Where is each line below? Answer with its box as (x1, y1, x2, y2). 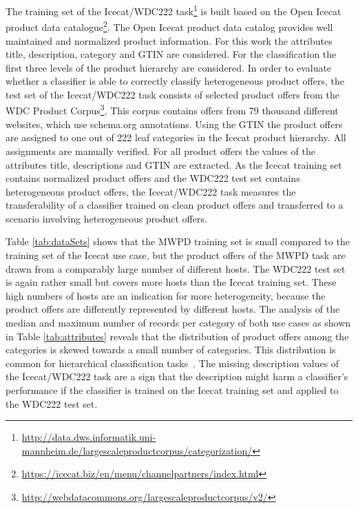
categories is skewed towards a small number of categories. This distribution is (6, 342, 336, 357)
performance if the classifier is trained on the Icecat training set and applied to (6, 383, 339, 397)
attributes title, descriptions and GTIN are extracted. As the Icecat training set (6, 157, 342, 172)
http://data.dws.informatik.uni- (21, 430, 156, 444)
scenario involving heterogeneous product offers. (6, 211, 207, 225)
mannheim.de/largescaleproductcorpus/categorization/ (21, 443, 253, 457)
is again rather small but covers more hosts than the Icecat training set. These (6, 275, 337, 289)
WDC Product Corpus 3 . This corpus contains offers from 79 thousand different (6, 101, 339, 118)
